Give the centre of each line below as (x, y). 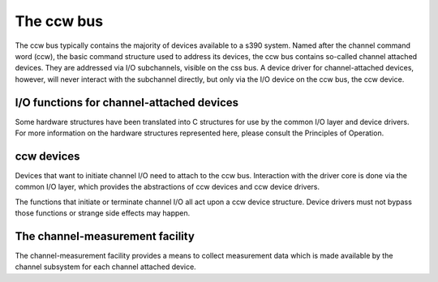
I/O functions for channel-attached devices (127, 103)
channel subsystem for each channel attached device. (105, 267)
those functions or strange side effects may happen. (103, 213)
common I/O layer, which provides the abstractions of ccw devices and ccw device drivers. (167, 187)
